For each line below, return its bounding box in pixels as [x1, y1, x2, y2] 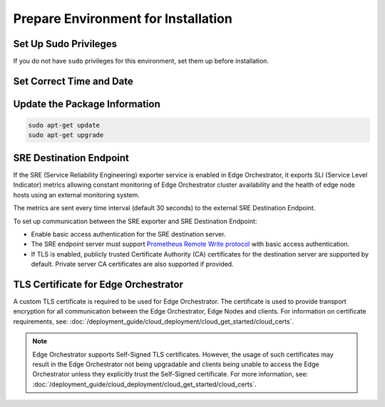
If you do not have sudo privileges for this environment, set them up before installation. [13, 57, 269, 66]
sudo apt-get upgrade [28, 131, 104, 139]
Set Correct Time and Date [13, 75, 133, 87]
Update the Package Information [13, 98, 160, 110]
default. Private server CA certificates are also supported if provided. [31, 260, 235, 269]
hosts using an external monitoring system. [13, 190, 140, 199]
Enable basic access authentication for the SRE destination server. [31, 230, 226, 238]
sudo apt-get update [28, 121, 100, 130]
